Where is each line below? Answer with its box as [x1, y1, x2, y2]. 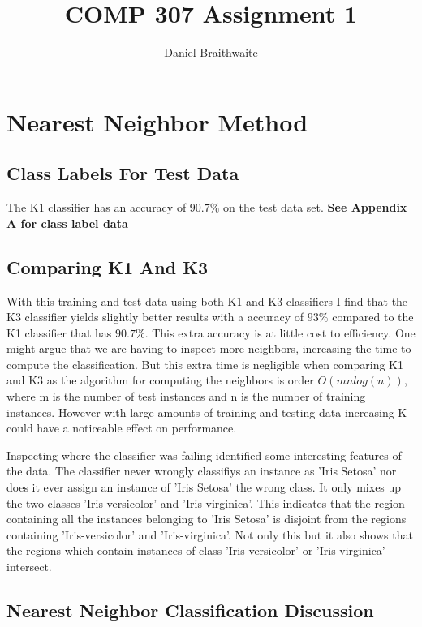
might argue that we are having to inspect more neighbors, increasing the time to [6, 340, 411, 357]
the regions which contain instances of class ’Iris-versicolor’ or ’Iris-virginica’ [6, 542, 385, 559]
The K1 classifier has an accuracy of [6, 199, 187, 216]
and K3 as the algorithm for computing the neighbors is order [6, 371, 314, 389]
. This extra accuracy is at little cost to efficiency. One [144, 324, 416, 341]
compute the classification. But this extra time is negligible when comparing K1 [6, 355, 404, 372]
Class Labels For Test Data [6, 161, 239, 186]
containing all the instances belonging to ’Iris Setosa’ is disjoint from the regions [6, 510, 407, 527]
